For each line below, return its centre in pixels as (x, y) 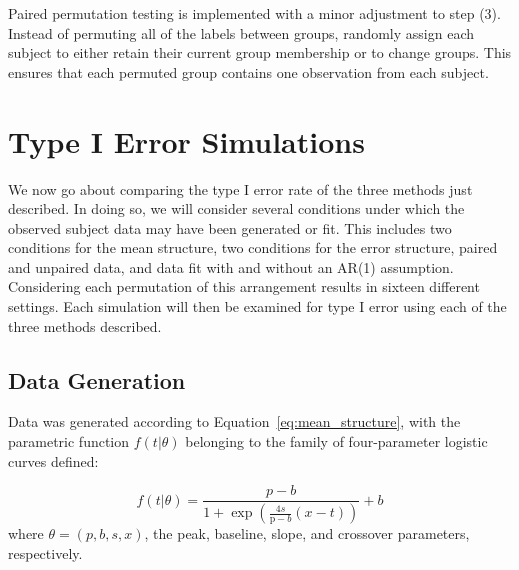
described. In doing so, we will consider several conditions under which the (236, 208)
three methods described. (85, 325)
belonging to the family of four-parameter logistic (336, 441)
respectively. (45, 552)
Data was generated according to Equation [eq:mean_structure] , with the (234, 421)
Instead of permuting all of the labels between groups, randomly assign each (241, 32)
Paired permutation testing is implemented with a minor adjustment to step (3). (254, 13)
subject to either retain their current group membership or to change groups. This (260, 52)
